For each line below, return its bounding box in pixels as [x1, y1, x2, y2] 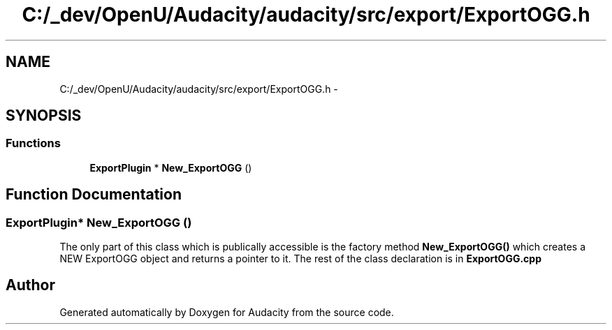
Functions [6, 136, 61, 151]
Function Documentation [6, 186, 182, 204]
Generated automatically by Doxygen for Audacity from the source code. [59, 306, 394, 318]
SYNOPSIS [6, 107, 82, 125]
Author [6, 276, 55, 294]
